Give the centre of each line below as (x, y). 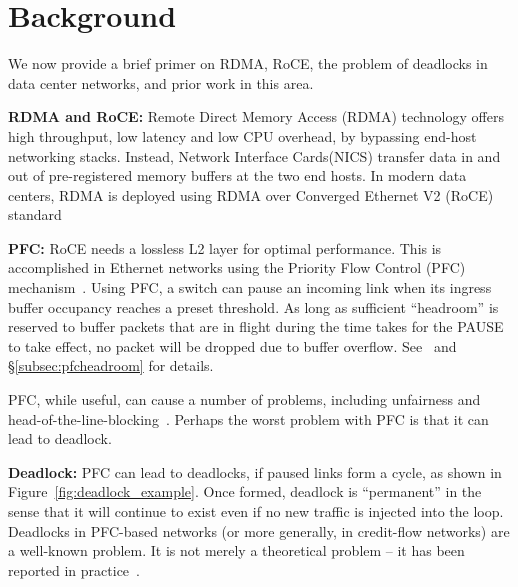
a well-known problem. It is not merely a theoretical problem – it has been (236, 550)
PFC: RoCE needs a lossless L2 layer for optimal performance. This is (225, 247)
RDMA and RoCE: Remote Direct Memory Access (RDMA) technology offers (256, 116)
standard (35, 214)
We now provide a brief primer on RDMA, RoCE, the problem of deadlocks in (248, 63)
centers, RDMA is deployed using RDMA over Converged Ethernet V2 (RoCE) (251, 194)
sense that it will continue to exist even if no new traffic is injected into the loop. (256, 511)
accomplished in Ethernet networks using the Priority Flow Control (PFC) (237, 267)
